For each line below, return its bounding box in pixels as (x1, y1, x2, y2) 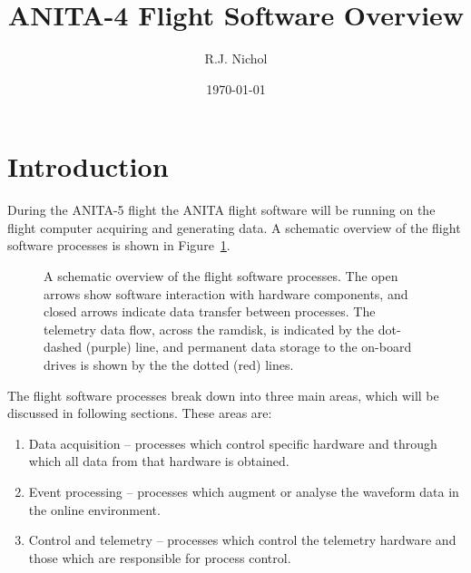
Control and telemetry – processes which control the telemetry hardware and (28, 530, 456, 549)
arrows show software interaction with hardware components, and (44, 284, 408, 303)
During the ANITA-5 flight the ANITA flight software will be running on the (7, 200, 436, 219)
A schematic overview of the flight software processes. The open (44, 267, 398, 286)
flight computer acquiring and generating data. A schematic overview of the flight (7, 218, 461, 237)
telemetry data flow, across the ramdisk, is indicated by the (44, 319, 375, 338)
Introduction (7, 148, 169, 185)
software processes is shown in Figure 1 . (7, 236, 231, 255)
